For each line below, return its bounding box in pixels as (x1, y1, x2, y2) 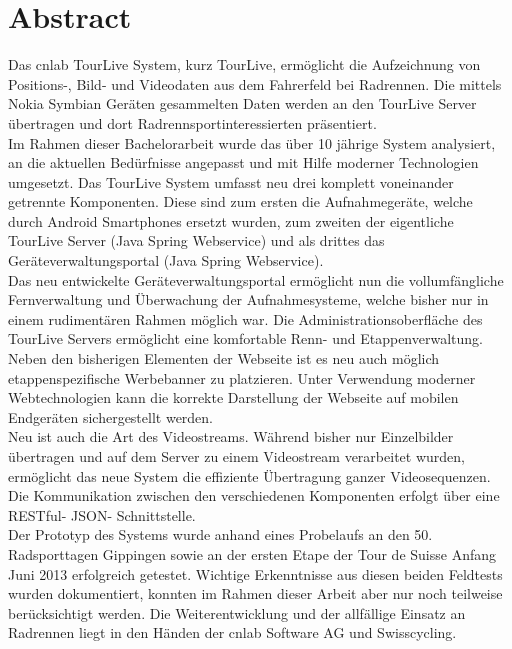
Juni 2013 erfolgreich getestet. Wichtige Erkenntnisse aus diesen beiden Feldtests (8, 563, 503, 584)
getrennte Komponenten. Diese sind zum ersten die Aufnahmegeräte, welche (8, 191, 473, 212)
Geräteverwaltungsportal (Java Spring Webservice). (8, 250, 324, 271)
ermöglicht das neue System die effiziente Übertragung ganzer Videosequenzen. (8, 465, 491, 486)
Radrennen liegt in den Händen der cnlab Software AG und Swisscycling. (8, 622, 457, 643)
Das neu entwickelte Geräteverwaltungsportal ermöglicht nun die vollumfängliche (8, 269, 504, 290)
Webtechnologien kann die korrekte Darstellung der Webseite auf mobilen (8, 387, 459, 408)
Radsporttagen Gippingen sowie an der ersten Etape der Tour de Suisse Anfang (8, 543, 496, 564)
